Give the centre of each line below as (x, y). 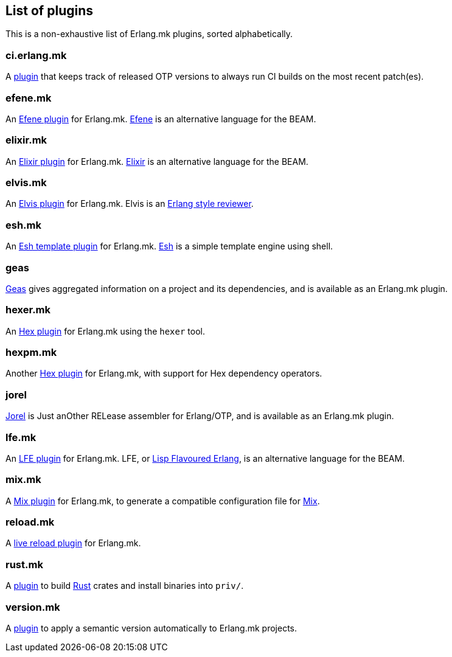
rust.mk (24, 564)
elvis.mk (26, 183)
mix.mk (23, 480)
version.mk (33, 607)
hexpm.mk (31, 353)
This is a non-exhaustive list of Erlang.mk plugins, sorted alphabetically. (149, 34)
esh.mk (23, 225)
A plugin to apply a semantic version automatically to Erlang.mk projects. (151, 628)
